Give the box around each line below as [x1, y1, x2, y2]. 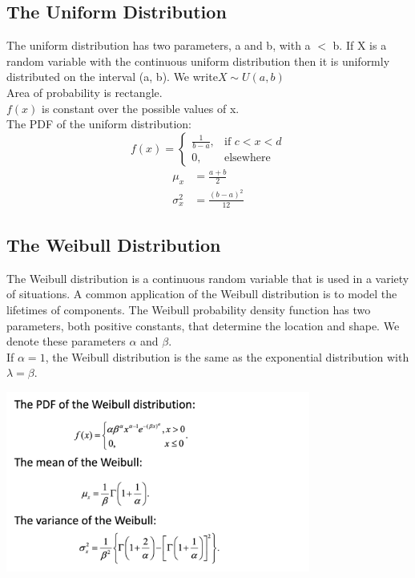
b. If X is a [332, 37, 387, 54]
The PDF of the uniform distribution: [6, 115, 192, 132]
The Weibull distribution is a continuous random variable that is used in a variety [6, 269, 409, 286]
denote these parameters [6, 333, 126, 350]
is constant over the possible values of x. [42, 99, 240, 116]
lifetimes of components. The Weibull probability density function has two [6, 301, 371, 318]
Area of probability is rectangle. [6, 83, 163, 100]
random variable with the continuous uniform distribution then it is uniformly [6, 52, 390, 69]
